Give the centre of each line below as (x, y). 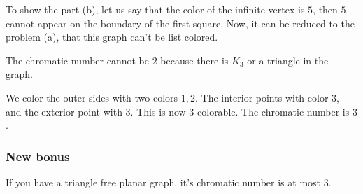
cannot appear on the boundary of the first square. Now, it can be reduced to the (180, 23)
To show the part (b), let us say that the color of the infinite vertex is (155, 9)
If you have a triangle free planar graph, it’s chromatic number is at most (163, 182)
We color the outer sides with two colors (92, 97)
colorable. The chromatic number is (273, 111)
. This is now (158, 111)
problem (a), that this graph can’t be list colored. (112, 37)
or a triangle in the (288, 60)
